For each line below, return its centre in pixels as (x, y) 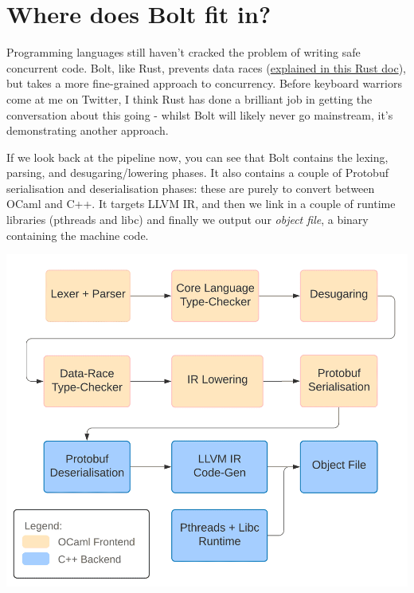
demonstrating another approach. (88, 130)
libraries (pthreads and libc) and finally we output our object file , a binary (187, 220)
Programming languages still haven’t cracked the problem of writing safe (184, 52)
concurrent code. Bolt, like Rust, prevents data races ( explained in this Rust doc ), (207, 67)
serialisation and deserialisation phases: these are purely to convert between (191, 188)
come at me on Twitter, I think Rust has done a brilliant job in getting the (189, 98)
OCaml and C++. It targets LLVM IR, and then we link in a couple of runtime (201, 204)
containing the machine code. (78, 235)
